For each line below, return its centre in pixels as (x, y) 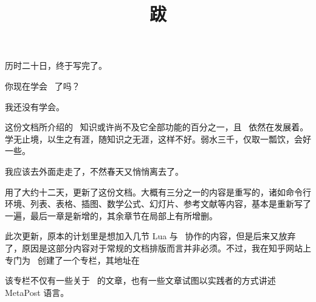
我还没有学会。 (35, 106)
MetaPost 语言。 (37, 292)
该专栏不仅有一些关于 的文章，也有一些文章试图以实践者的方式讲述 (140, 280)
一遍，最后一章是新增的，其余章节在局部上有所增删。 (111, 215)
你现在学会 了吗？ (43, 86)
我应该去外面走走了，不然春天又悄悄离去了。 (94, 171)
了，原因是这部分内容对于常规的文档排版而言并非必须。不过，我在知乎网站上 (158, 248)
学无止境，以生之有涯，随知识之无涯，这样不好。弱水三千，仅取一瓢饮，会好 (158, 139)
